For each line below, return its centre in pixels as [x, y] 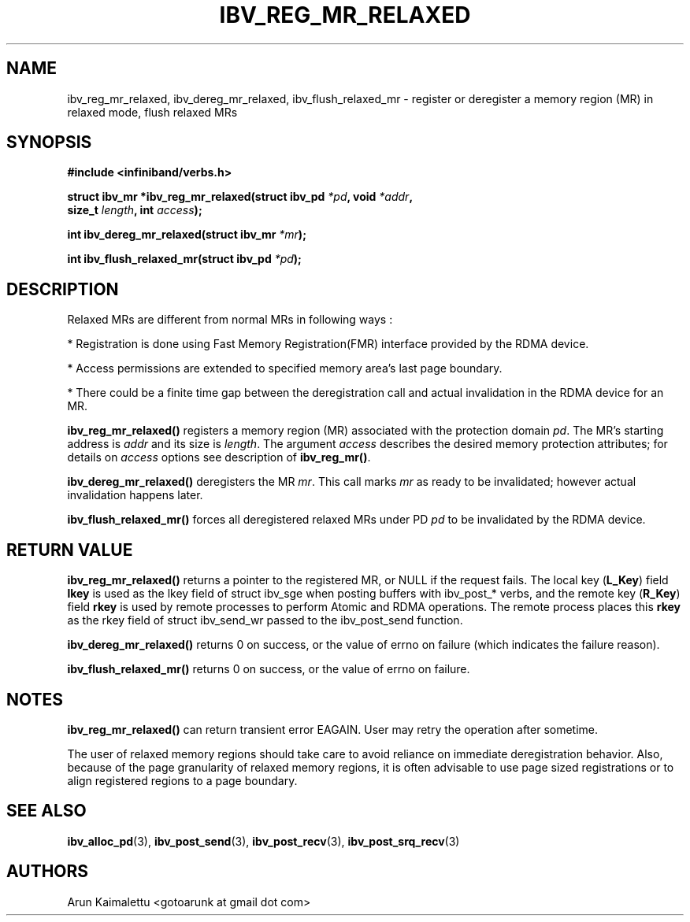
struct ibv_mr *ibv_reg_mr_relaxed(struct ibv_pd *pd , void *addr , [240, 197]
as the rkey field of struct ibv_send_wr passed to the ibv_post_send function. [265, 620]
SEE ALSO [46, 811]
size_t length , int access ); [135, 210]
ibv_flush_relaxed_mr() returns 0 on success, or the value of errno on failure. [269, 669]
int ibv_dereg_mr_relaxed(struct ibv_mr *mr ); [187, 235]
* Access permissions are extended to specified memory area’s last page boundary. [285, 368]
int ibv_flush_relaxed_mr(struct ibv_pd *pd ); [184, 259]
